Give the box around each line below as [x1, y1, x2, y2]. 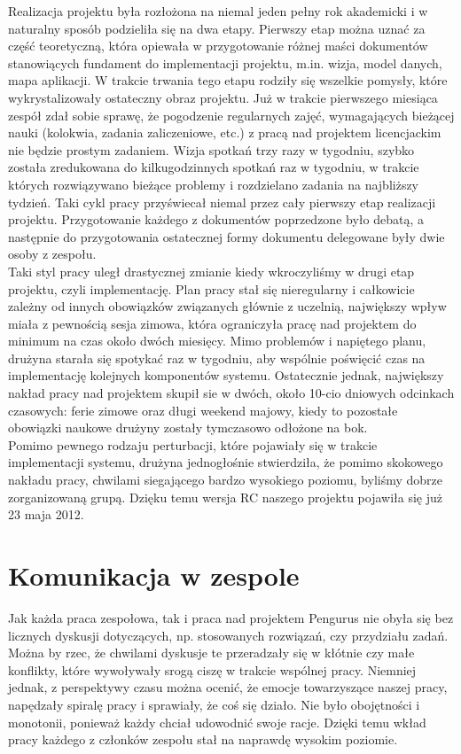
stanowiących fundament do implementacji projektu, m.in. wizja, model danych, [8, 53, 442, 72]
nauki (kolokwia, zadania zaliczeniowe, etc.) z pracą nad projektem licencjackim [8, 123, 441, 142]
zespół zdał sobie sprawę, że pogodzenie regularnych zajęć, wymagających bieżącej [8, 105, 455, 124]
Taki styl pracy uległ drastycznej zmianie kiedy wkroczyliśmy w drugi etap [8, 261, 415, 280]
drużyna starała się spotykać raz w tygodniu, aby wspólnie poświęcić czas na [8, 348, 426, 367]
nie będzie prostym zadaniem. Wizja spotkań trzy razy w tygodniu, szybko [8, 140, 415, 159]
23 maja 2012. [8, 505, 84, 524]
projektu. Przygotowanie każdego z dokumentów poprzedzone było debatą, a [8, 210, 424, 229]
